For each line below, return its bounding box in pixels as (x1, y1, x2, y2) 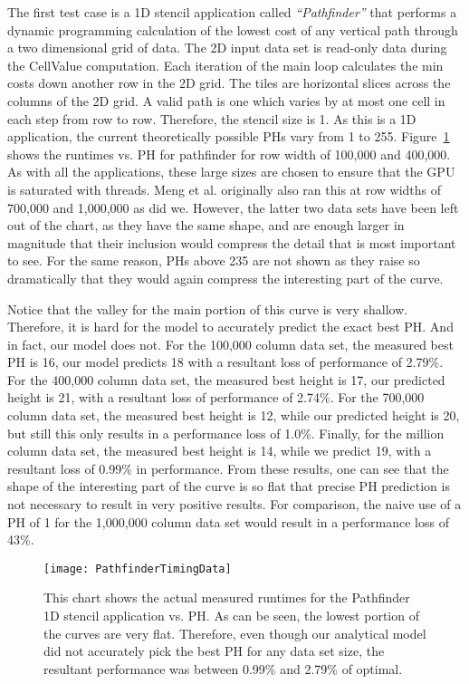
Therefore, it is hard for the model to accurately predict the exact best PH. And (7, 317, 454, 336)
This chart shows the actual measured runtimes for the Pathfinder (43, 588, 410, 607)
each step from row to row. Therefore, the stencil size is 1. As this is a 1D (7, 109, 416, 128)
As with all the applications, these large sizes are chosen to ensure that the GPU (7, 162, 455, 181)
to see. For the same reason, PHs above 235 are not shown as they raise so (7, 251, 420, 270)
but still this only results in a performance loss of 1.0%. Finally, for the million (7, 423, 445, 442)
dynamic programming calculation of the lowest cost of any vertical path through (7, 20, 458, 39)
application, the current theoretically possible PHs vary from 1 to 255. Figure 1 (7, 127, 450, 146)
